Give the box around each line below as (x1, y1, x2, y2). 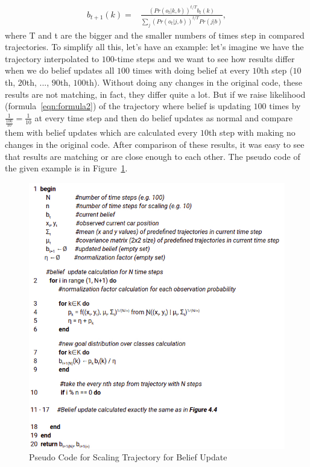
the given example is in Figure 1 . (5, 162, 128, 174)
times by (269, 100, 301, 112)
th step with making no (209, 126, 296, 139)
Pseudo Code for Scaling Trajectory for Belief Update (29, 451, 227, 463)
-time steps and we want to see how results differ (114, 52, 295, 65)
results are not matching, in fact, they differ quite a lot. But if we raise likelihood (5, 87, 306, 100)
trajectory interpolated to (5, 52, 100, 65)
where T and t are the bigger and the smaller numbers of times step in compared (5, 28, 305, 41)
